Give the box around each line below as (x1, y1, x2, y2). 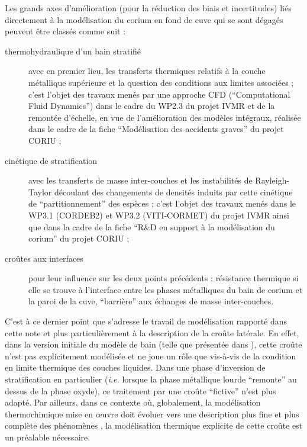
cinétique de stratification (5, 154, 98, 166)
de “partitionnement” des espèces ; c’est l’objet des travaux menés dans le (28, 197, 296, 210)
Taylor (28, 185, 52, 198)
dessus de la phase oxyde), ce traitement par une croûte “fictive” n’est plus (5, 384, 276, 397)
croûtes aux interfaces (5, 252, 83, 264)
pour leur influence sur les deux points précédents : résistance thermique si (28, 272, 299, 284)
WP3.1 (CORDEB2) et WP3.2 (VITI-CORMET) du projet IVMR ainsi (28, 208, 289, 221)
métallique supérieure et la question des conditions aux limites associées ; (28, 76, 294, 88)
